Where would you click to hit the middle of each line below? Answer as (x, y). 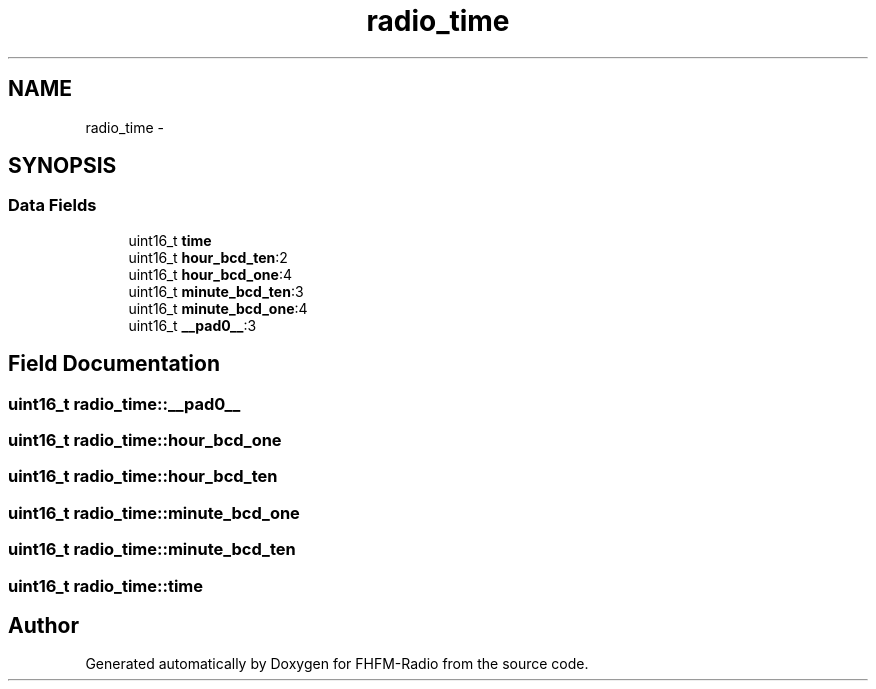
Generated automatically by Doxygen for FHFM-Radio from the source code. (337, 664)
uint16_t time (170, 240)
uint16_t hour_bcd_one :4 (210, 274)
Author (43, 625)
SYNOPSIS (62, 166)
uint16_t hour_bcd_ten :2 (208, 257)
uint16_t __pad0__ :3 (192, 325)
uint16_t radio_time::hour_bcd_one (145, 440)
